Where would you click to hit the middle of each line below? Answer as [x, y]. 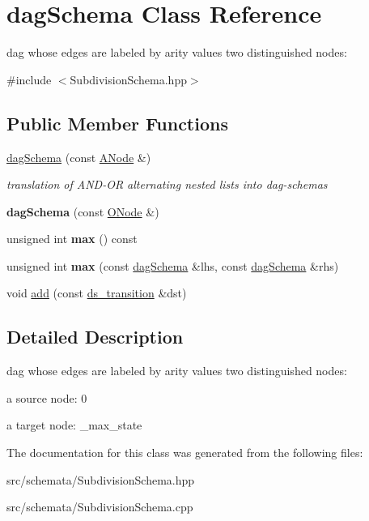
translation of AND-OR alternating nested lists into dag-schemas [167, 184]
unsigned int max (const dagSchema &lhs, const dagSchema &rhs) [173, 265]
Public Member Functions [117, 123]
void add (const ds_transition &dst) [97, 293]
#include [29, 79]
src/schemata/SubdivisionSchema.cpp [100, 507]
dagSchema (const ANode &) [79, 157]
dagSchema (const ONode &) [83, 211]
